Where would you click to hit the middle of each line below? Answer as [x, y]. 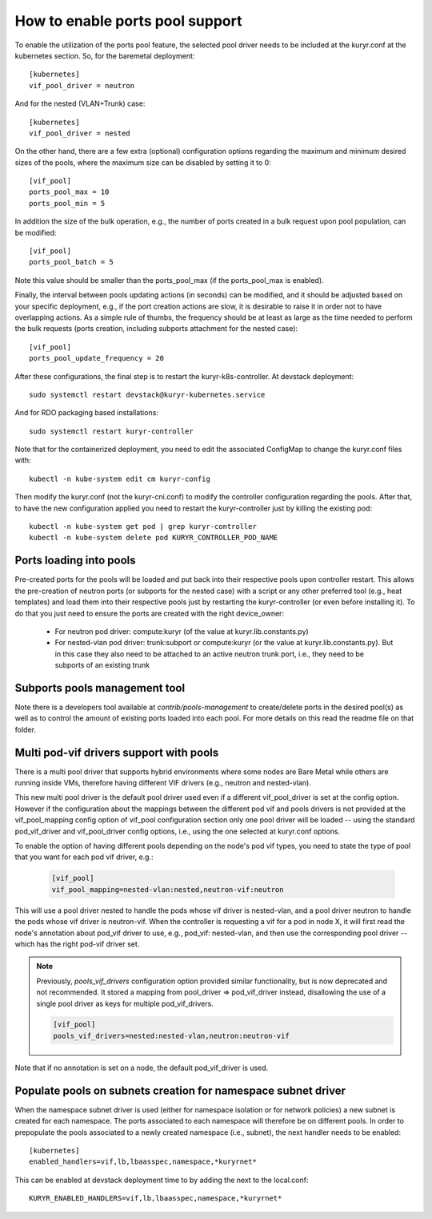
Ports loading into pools [75, 561]
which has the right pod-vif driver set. [77, 944]
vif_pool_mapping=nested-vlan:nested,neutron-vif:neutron [168, 889]
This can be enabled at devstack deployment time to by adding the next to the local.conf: [162, 1180]
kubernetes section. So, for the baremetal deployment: [105, 55]
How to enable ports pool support [128, 21]
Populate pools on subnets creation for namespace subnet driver [180, 1090]
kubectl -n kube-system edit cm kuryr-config [120, 478]
